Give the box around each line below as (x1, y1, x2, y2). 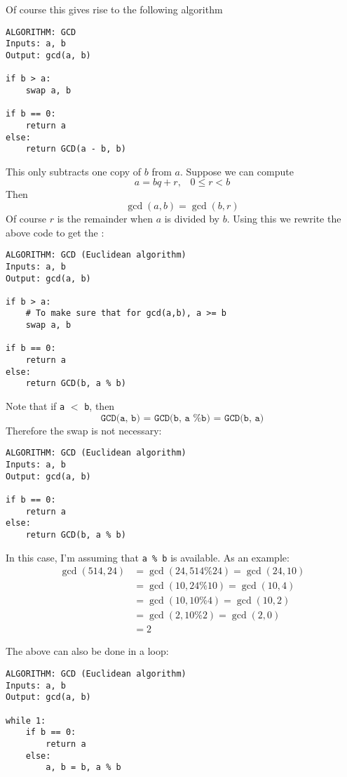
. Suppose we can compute (180, 164, 294, 178)
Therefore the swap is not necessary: (6, 423, 162, 437)
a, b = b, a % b (46, 762, 121, 773)
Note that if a (6, 399, 65, 413)
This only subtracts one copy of (6, 164, 142, 178)
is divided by (164, 211, 219, 225)
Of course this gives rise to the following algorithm (6, 2, 223, 16)
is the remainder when (57, 211, 153, 225)
